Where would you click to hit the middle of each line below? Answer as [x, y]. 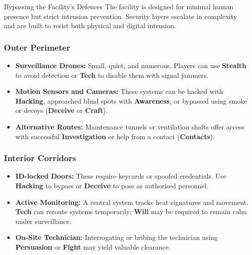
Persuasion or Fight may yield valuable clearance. [93, 246]
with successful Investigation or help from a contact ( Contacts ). [115, 136]
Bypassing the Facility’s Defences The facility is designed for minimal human [119, 6]
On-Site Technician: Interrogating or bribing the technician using [117, 237]
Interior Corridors [40, 158]
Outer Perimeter [37, 47]
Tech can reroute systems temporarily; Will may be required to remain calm [131, 211]
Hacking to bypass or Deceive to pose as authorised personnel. [112, 185]
